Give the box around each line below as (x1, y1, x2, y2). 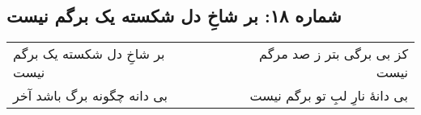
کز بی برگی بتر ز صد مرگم (259, 44, 408, 64)
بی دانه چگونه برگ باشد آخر (13, 86, 168, 105)
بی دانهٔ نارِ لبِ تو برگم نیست (249, 86, 408, 105)
